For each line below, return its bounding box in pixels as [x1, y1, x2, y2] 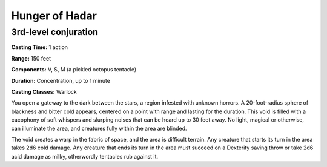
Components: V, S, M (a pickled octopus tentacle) [11, 66, 137, 73]
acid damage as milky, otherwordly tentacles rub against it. [11, 152, 159, 160]
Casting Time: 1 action [11, 44, 68, 51]
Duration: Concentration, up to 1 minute [11, 77, 110, 84]
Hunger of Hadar [11, 9, 97, 22]
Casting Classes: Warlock [11, 88, 77, 95]
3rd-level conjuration [11, 27, 98, 38]
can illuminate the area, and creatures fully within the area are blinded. [11, 125, 187, 132]
